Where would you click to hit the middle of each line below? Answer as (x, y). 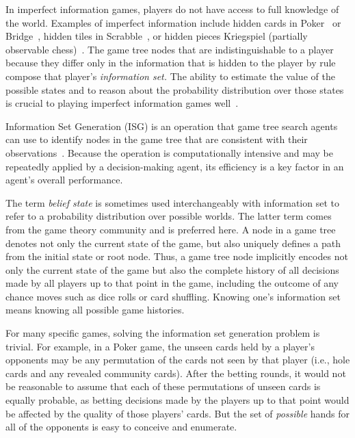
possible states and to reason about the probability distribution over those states (175, 89)
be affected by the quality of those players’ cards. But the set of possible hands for (178, 413)
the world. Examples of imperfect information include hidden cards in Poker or (173, 22)
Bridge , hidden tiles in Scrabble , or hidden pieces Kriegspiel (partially (157, 36)
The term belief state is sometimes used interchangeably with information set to (172, 202)
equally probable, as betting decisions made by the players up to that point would (177, 400)
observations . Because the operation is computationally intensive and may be (169, 152)
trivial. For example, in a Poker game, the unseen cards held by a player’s (160, 346)
